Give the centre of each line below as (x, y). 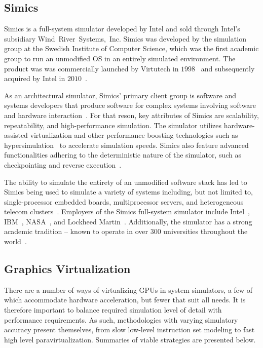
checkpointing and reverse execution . (63, 164)
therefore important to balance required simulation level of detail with (113, 310)
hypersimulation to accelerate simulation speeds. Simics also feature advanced (126, 145)
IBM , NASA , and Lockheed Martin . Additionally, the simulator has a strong (128, 221)
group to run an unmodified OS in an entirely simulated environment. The (120, 58)
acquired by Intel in (35, 78)
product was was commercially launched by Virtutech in (91, 68)
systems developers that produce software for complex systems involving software (130, 105)
